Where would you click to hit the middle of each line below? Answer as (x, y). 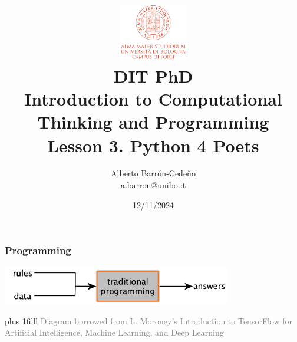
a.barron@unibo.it (153, 185)
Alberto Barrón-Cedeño (153, 173)
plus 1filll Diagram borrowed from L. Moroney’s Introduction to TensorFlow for (149, 320)
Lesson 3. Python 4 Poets (153, 145)
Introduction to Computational (153, 99)
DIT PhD (153, 75)
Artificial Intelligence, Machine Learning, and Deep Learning (114, 332)
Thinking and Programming (153, 122)
